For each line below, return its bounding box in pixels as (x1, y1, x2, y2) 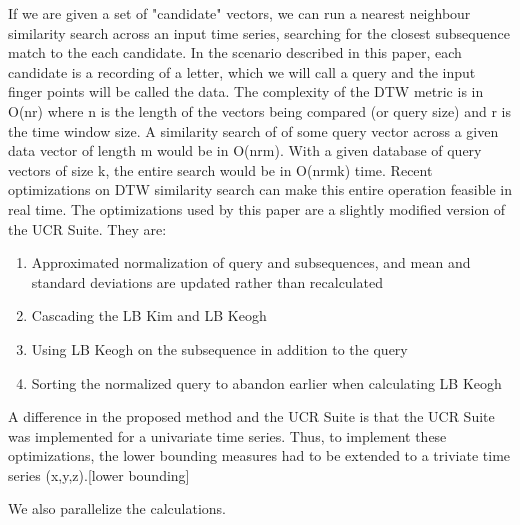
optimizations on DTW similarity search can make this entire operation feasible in (8, 179, 512, 200)
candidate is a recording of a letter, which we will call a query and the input (8, 61, 476, 82)
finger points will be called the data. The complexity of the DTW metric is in (8, 81, 484, 102)
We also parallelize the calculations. (8, 498, 226, 519)
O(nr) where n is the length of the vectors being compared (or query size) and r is (8, 100, 512, 121)
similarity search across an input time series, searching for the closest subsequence (8, 22, 510, 43)
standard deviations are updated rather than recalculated (31, 271, 383, 292)
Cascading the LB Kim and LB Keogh (31, 305, 267, 326)
